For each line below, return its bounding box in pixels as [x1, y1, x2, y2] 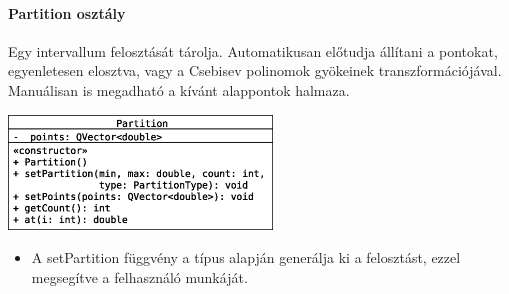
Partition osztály [8, 2, 126, 23]
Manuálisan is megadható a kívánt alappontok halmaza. [8, 79, 350, 100]
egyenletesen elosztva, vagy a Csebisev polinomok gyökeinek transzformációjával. [8, 60, 502, 81]
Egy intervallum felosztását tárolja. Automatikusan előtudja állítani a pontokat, [8, 40, 498, 61]
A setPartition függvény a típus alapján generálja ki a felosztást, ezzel [31, 247, 461, 268]
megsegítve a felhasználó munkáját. [31, 266, 248, 287]
